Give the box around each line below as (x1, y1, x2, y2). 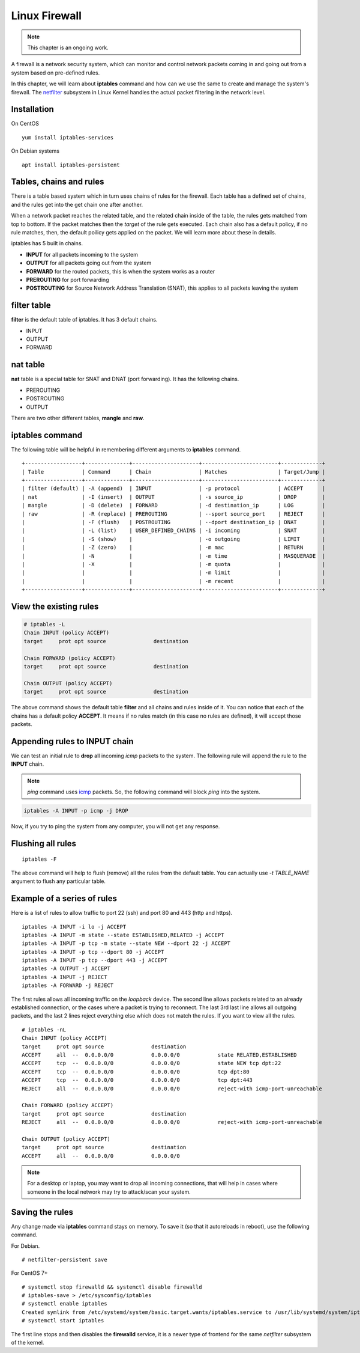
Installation (11, 104, 54, 114)
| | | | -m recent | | (22, 578, 326, 584)
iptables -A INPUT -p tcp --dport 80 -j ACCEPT (22, 948, 164, 955)
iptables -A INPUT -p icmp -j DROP (23, 807, 128, 814)
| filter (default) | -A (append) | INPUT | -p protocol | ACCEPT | (22, 485, 326, 492)
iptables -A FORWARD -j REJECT (22, 982, 114, 989)
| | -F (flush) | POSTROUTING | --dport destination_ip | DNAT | (22, 519, 326, 525)
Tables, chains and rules (11, 177, 104, 187)
